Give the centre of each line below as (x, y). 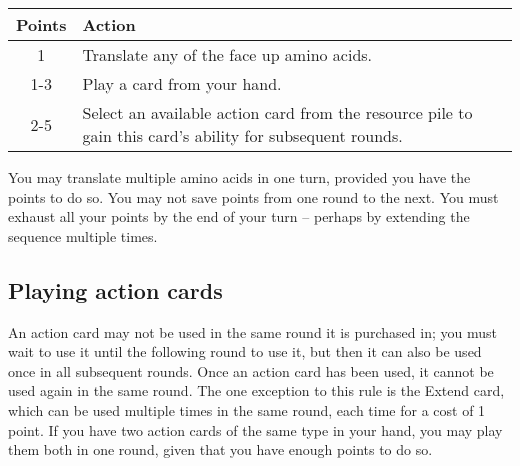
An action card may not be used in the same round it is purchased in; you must (252, 331)
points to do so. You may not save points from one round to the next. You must (253, 196)
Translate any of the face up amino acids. (227, 54)
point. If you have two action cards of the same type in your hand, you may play (255, 429)
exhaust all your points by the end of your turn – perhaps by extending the (239, 216)
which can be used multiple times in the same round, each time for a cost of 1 (247, 409)
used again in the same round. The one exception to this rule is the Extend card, (256, 390)
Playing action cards (115, 289)
